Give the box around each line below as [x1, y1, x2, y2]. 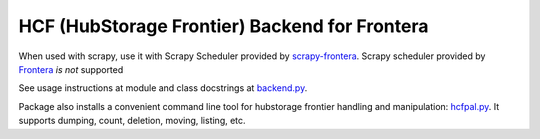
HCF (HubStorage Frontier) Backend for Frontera [18, 15, 429, 37]
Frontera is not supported [18, 63, 124, 75]
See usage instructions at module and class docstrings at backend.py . [18, 82, 308, 94]
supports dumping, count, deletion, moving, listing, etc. [18, 115, 246, 127]
